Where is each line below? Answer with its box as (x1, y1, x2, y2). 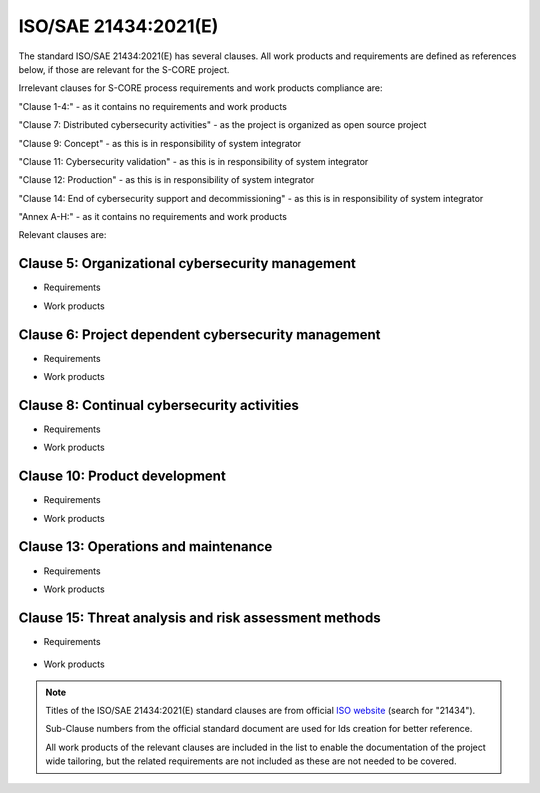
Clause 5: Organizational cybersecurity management (18, 255, 357, 272)
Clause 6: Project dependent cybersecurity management (18, 326, 381, 343)
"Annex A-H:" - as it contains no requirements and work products (18, 211, 287, 223)
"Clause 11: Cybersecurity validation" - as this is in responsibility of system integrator (18, 155, 369, 167)
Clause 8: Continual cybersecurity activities (18, 396, 299, 414)
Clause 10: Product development (18, 468, 227, 485)
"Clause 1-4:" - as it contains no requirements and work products (18, 100, 287, 112)
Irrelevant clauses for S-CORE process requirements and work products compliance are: (18, 82, 383, 94)
